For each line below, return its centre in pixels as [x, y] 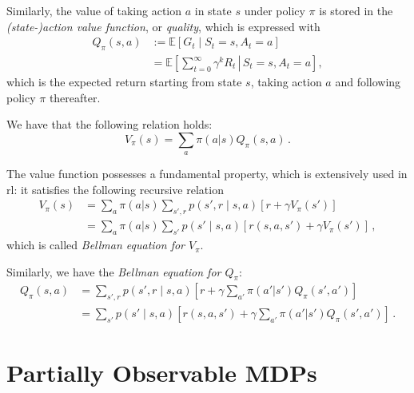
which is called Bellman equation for [96, 245]
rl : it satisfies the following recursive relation [115, 189]
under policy [275, 10]
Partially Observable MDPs [162, 372]
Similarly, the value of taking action [94, 10]
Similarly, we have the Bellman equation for [114, 271]
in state [213, 10]
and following [368, 82]
